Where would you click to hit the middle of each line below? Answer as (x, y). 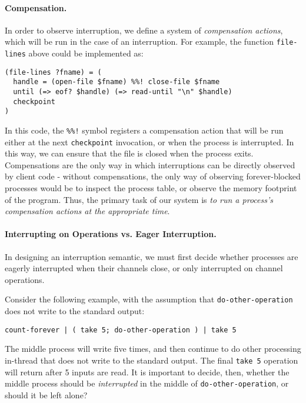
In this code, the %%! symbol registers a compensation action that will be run (144, 130)
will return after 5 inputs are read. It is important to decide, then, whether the (147, 372)
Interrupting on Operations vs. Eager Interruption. (111, 234)
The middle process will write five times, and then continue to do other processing (153, 349)
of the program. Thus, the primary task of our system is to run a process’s (139, 199)
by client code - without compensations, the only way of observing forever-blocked (153, 176)
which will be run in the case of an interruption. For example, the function (139, 41)
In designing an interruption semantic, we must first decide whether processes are (152, 256)
